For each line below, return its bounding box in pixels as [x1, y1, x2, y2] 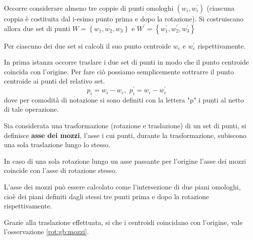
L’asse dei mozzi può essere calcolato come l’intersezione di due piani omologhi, [4, 182, 241, 191]
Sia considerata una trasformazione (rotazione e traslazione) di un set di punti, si [4, 120, 246, 131]
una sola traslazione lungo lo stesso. [4, 139, 111, 150]
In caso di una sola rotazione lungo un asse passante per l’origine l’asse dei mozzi [4, 155, 246, 166]
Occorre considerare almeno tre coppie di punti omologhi [4, 3, 174, 13]
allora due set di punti [4, 23, 70, 33]
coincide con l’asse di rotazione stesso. [4, 165, 117, 175]
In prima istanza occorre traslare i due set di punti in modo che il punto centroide [4, 57, 249, 67]
